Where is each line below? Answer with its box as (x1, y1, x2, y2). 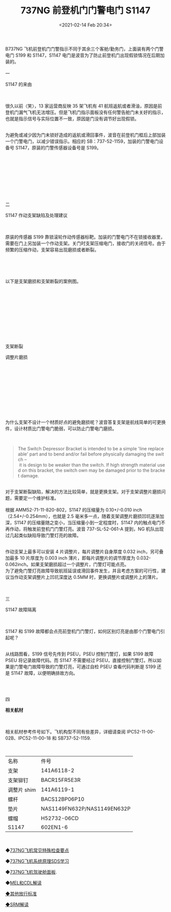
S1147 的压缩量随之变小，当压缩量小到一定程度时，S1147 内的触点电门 (14, 519, 161, 525)
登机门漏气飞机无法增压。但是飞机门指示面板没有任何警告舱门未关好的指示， (5, 109, 166, 115)
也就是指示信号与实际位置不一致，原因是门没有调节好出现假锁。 (5, 115, 139, 121)
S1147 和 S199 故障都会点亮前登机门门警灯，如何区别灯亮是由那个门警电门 (5, 628, 161, 634)
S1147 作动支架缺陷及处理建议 (5, 212, 68, 218)
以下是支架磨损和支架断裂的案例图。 (5, 278, 81, 284)
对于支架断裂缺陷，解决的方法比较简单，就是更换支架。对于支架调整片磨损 (5, 488, 161, 495)
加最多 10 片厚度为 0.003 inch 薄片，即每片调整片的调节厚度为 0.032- (5, 554, 151, 561)
